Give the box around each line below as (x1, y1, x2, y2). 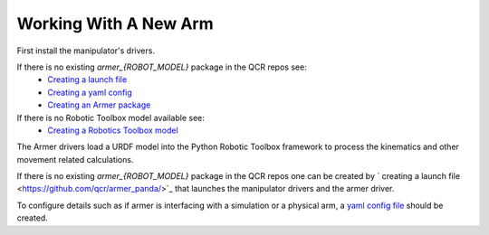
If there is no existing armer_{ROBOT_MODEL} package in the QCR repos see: (16, 61, 307, 72)
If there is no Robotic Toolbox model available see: (16, 112, 206, 123)
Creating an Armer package (47, 99, 151, 110)
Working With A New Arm (16, 14, 214, 33)
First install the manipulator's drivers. (16, 45, 156, 56)
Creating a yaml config (47, 87, 133, 98)
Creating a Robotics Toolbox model (47, 125, 178, 136)
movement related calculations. (16, 154, 134, 164)
